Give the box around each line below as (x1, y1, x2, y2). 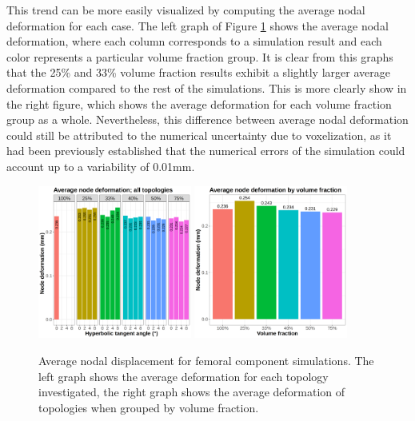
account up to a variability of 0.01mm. (6, 157, 195, 174)
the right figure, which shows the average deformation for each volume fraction (6, 95, 392, 112)
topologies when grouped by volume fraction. (38, 399, 259, 415)
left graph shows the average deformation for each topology (38, 367, 329, 384)
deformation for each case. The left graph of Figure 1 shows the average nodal (6, 17, 389, 34)
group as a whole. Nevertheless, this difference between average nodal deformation (6, 111, 409, 128)
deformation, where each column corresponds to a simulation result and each (6, 33, 382, 50)
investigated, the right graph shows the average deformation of (38, 383, 345, 400)
